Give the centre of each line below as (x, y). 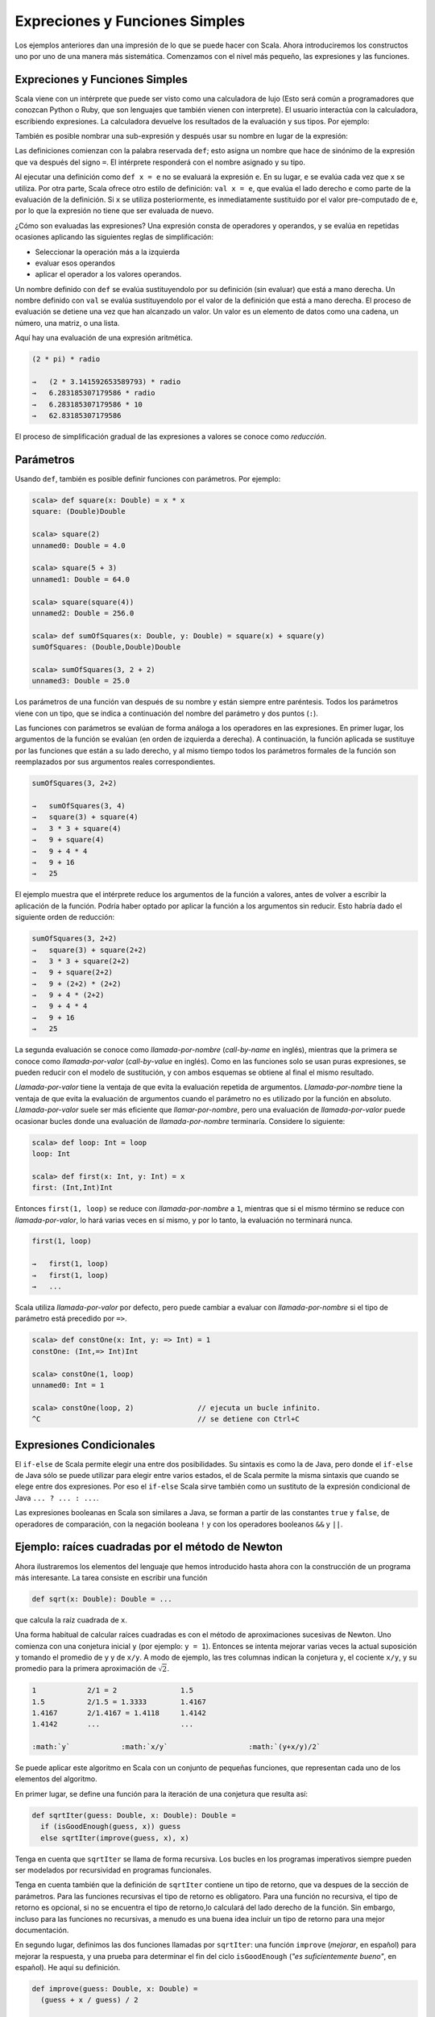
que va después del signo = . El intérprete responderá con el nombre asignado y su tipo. (160, 162)
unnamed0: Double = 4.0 (79, 545)
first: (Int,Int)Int (72, 1188)
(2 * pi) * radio (66, 359)
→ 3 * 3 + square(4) (77, 828)
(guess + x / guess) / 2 (89, 2000)
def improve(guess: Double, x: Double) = (115, 1989)
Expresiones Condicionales (85, 1445)
